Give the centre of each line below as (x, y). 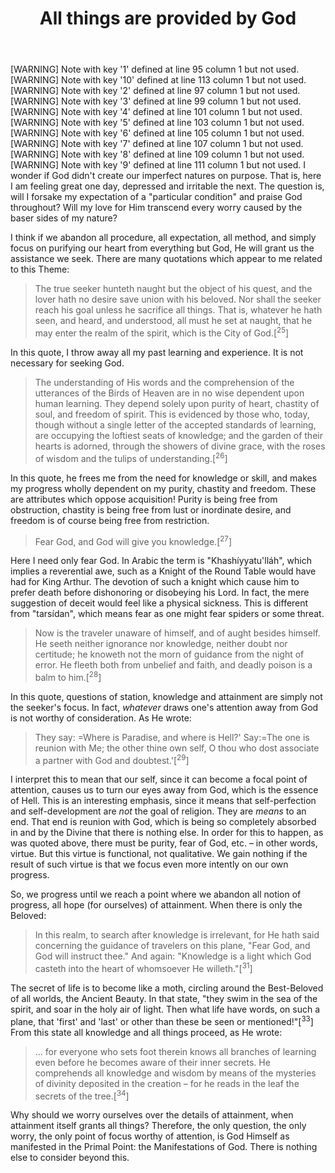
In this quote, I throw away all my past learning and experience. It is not (157, 352)
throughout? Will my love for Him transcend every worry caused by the (156, 208)
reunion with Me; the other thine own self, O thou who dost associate (177, 748)
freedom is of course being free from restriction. (110, 520)
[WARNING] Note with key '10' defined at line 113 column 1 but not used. (158, 80)
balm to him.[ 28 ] (68, 676)
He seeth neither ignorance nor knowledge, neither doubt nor (161, 644)
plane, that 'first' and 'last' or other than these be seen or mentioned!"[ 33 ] (162, 1020)
